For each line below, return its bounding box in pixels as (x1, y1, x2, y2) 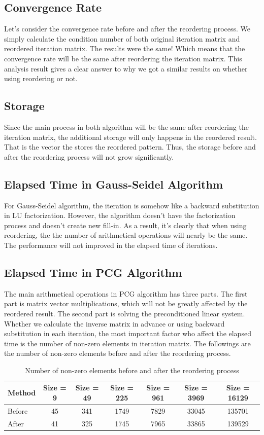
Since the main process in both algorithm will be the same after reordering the (4, 121, 249, 132)
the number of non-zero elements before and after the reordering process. (4, 348, 231, 358)
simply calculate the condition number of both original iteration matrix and (4, 33, 240, 44)
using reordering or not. (4, 73, 78, 84)
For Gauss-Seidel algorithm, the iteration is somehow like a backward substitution (4, 200, 259, 210)
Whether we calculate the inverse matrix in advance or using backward (4, 318, 225, 329)
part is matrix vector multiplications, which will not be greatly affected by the (4, 298, 248, 309)
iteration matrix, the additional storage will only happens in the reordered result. (4, 131, 257, 142)
